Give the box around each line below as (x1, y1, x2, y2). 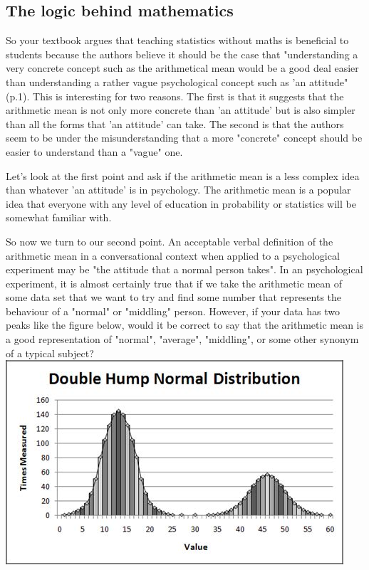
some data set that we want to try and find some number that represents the (6, 290, 342, 305)
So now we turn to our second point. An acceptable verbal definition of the (6, 233, 333, 248)
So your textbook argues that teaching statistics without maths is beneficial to (6, 33, 349, 48)
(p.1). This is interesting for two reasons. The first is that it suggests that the (6, 88, 344, 103)
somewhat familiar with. (6, 210, 112, 225)
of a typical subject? (6, 345, 94, 360)
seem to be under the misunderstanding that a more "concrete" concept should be (6, 130, 363, 145)
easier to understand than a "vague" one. (6, 144, 183, 159)
